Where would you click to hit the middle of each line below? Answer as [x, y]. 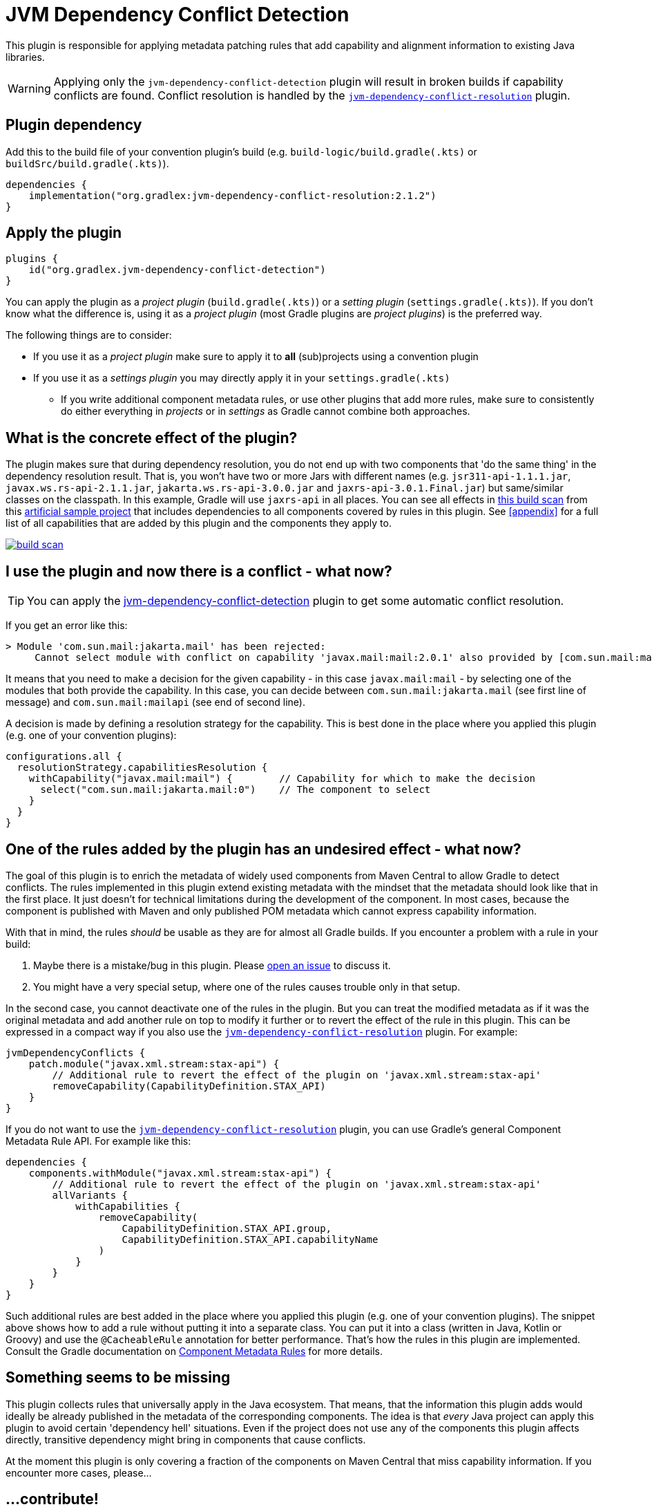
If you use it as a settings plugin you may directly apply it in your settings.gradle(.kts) [242, 378]
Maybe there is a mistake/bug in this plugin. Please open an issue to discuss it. [212, 965]
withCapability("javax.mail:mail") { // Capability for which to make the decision [282, 779]
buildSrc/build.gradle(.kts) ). [87, 163]
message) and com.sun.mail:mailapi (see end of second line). [155, 702]
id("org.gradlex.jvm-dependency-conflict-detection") [177, 270]
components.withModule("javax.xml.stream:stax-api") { [180, 1173]
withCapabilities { [128, 1206]
